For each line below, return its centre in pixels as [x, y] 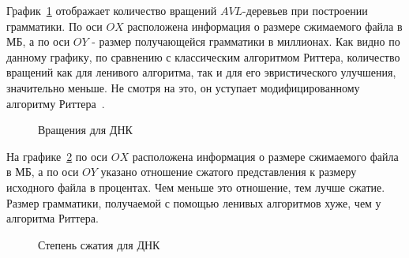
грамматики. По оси [54, 26]
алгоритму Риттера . [56, 103]
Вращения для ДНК [85, 130]
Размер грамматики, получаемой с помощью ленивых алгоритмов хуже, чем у [194, 202]
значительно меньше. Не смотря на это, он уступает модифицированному [183, 87]
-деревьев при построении [305, 10]
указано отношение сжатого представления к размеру [229, 172]
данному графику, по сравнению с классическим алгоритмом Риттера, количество [203, 56]
